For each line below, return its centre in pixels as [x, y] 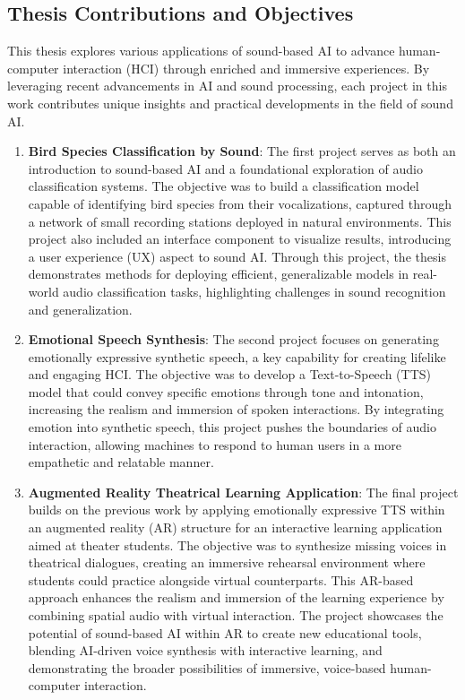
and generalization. [80, 309]
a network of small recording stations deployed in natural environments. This [240, 221]
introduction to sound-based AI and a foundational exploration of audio [225, 168]
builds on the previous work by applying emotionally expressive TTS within [237, 510]
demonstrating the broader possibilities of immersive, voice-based [207, 667]
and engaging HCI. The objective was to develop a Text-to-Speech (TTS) [229, 374]
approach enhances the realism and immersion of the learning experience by [236, 597]
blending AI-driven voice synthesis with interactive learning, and [205, 650]
